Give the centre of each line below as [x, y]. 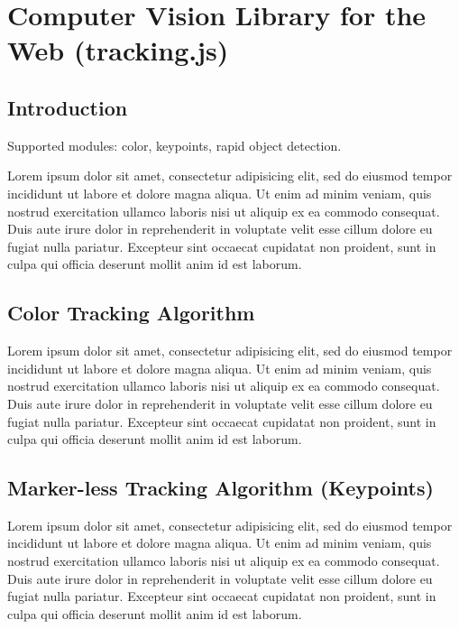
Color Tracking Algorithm [131, 313]
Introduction [68, 107]
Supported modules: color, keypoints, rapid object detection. [174, 145]
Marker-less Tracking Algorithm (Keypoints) [220, 488]
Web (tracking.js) [118, 50]
